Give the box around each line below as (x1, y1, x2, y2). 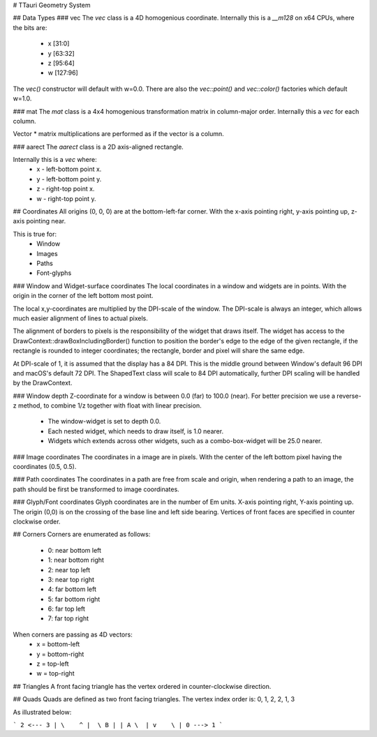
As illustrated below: (13, 708, 72, 716)
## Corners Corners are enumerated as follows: (13, 530, 151, 539)
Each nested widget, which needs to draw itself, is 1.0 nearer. (47, 426, 223, 435)
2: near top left (47, 565, 91, 574)
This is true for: (13, 230, 57, 238)
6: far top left (47, 604, 85, 613)
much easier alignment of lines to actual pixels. (13, 314, 148, 322)
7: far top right (47, 614, 89, 623)
